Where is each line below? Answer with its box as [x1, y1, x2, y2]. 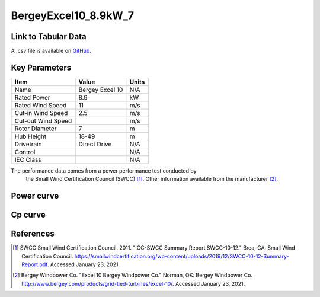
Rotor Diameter [14, 124, 57, 133]
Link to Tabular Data [11, 31, 87, 41]
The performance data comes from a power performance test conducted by [11, 167, 197, 174]
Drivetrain [14, 140, 42, 148]
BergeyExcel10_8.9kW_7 [11, 9, 135, 22]
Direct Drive [78, 140, 112, 148]
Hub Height [14, 132, 47, 140]
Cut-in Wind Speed [14, 108, 68, 117]
